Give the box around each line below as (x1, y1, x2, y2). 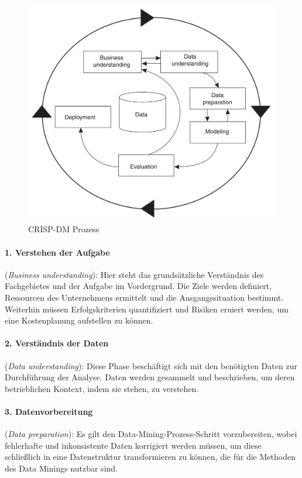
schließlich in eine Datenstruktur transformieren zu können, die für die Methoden (5, 451, 296, 463)
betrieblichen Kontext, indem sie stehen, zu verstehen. (5, 382, 199, 394)
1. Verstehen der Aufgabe (5, 246, 110, 258)
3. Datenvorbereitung (5, 405, 93, 417)
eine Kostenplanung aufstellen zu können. (5, 314, 153, 326)
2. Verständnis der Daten (5, 337, 109, 349)
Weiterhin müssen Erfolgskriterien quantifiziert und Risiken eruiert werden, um (5, 302, 289, 315)
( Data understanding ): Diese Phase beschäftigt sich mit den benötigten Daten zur (5, 359, 297, 372)
